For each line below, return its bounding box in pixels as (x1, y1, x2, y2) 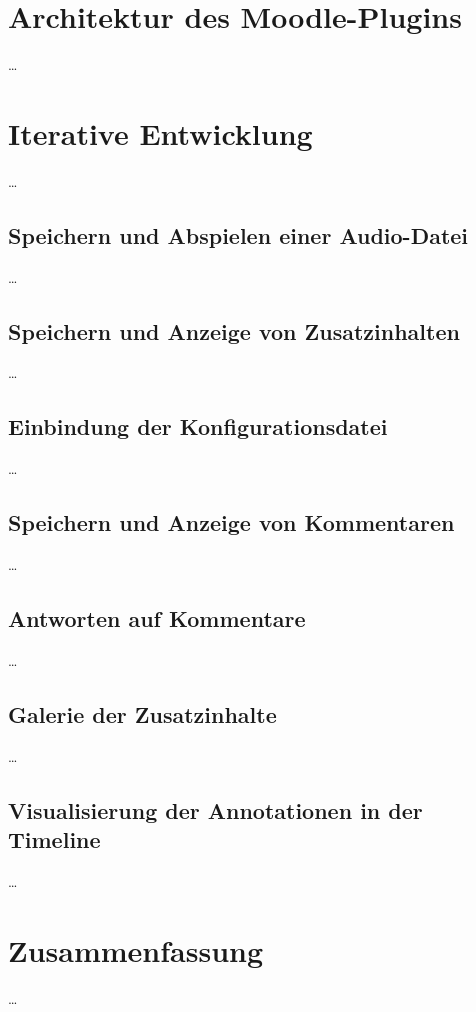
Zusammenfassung (8, 929, 264, 970)
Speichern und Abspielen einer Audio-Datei (8, 219, 469, 250)
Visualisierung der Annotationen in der (8, 794, 423, 825)
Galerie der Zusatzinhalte (8, 698, 277, 729)
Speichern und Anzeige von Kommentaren (8, 507, 455, 538)
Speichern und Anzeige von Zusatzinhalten (8, 315, 460, 346)
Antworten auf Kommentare (8, 603, 306, 634)
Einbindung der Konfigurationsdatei (8, 411, 388, 442)
